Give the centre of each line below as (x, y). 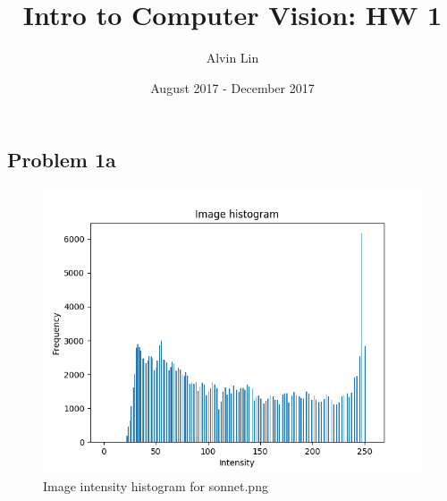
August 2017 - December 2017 (232, 87)
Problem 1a (62, 160)
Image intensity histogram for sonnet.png (156, 485)
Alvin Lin (232, 58)
